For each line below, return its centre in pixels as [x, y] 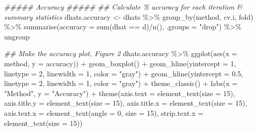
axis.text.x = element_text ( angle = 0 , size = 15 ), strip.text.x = [104, 113]
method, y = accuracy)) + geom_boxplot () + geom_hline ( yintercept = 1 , [120, 63]
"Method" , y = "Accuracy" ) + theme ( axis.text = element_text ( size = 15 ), [120, 93]
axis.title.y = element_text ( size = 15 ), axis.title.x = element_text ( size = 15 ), [126, 103]
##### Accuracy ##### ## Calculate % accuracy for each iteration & [123, 7]
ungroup [17, 36]
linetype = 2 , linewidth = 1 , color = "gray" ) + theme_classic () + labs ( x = [121, 83]
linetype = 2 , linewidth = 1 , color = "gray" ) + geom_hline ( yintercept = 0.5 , [124, 73]
